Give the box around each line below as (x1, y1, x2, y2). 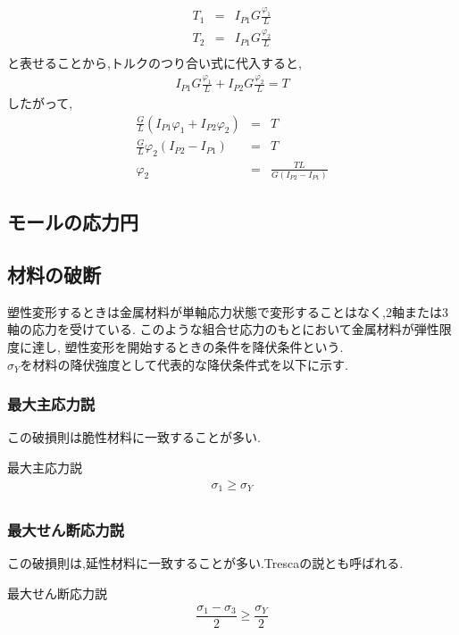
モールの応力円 (7, 208, 138, 236)
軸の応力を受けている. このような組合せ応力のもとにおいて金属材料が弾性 (7, 320, 439, 338)
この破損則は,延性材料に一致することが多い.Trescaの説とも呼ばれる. (7, 554, 404, 572)
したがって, (7, 94, 73, 112)
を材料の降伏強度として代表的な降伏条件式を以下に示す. (20, 355, 348, 373)
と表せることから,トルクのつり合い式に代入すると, (7, 54, 302, 72)
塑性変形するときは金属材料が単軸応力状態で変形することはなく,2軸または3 (7, 302, 448, 321)
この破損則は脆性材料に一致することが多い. (7, 428, 261, 447)
